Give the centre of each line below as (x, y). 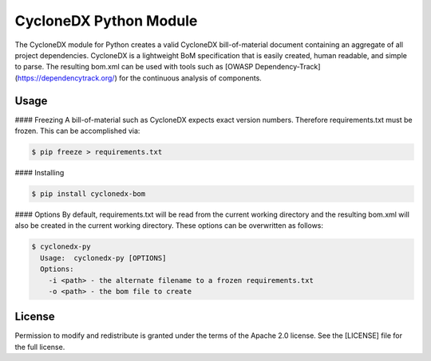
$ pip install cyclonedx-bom (89, 194)
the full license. (40, 347)
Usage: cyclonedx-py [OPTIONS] (103, 258)
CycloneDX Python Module (106, 21)
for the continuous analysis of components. (190, 78)
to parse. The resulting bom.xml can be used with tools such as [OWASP (134, 67)
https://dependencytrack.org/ (66, 78)
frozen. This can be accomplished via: (77, 131)
